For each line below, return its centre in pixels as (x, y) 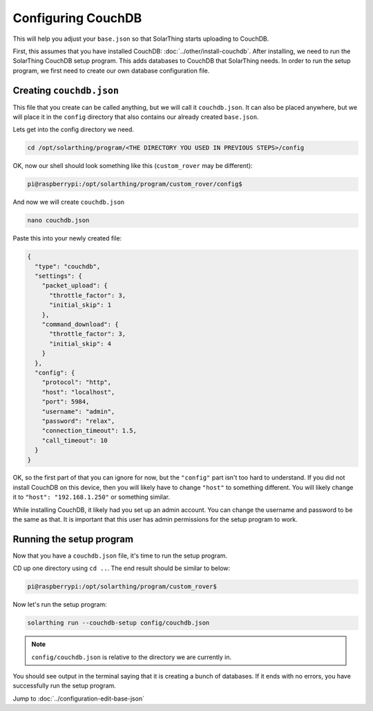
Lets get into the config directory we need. (74, 130)
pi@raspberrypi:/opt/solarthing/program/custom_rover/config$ (135, 184)
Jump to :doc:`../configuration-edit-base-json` (79, 699)
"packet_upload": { (75, 286)
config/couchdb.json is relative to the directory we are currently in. (132, 657)
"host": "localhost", (78, 392)
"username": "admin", (78, 411)
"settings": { (59, 276)
